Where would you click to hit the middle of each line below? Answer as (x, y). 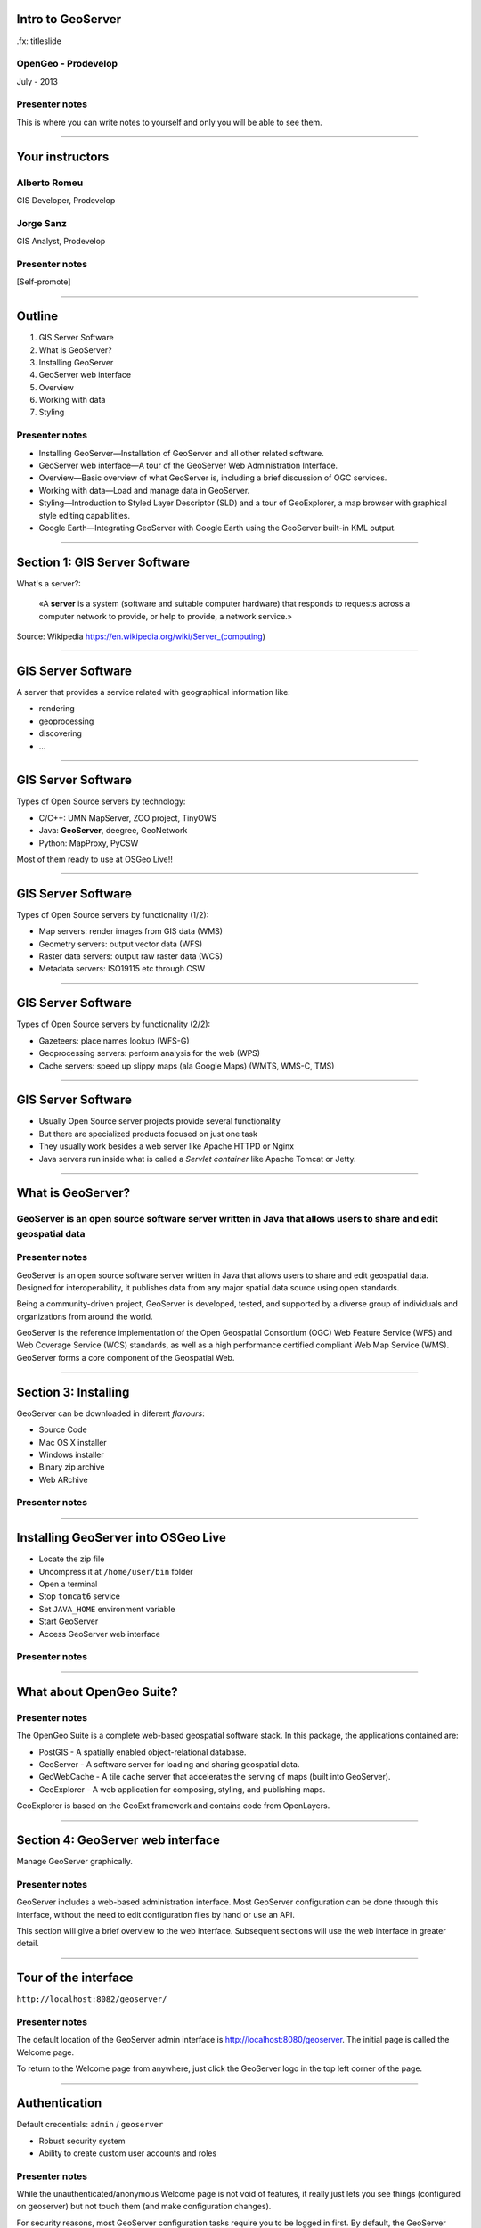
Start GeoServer (69, 1621)
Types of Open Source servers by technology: (101, 801)
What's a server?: (49, 583)
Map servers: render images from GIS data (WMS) (130, 931)
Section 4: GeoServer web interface (118, 1840)
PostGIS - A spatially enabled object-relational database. (143, 1752)
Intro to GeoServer (69, 19)
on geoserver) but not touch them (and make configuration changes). (144, 2207)
